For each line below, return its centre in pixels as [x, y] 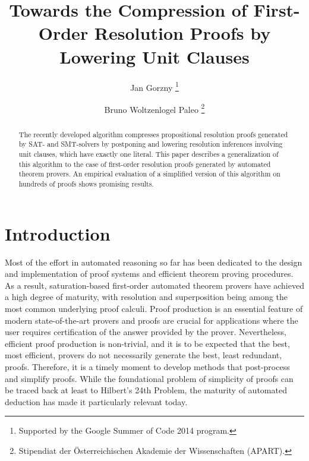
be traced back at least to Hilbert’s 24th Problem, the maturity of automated [146, 390]
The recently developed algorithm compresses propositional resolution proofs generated [153, 134]
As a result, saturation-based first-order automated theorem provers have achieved [154, 285]
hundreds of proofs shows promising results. [86, 184]
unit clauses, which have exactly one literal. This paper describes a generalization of [149, 154]
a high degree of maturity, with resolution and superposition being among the [146, 297]
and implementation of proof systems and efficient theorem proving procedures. [149, 274]
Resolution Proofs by [182, 33]
